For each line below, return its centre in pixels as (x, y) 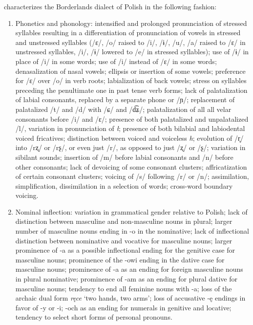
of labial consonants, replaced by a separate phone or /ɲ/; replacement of (125, 99)
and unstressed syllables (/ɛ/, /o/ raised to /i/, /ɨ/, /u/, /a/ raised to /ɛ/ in (130, 42)
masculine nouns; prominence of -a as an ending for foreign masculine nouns (129, 269)
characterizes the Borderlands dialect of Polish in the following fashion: (110, 6)
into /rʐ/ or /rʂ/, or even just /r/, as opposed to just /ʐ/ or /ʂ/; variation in (130, 147)
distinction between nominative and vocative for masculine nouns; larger (124, 240)
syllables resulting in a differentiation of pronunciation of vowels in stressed (128, 32)
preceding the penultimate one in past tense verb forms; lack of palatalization (131, 90)
